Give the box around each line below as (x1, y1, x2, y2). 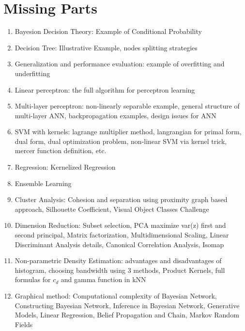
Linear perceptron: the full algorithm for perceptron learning (15, 84, 195, 95)
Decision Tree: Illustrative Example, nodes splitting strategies (15, 42, 198, 52)
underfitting (15, 68, 50, 78)
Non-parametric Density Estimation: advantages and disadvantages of (15, 255, 222, 266)
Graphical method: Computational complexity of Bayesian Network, (15, 291, 217, 300)
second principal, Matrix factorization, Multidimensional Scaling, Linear (15, 230, 229, 240)
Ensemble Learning (15, 178, 72, 188)
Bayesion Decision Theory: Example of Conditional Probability (15, 26, 202, 36)
